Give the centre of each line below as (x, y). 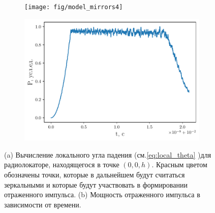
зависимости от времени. (43, 204)
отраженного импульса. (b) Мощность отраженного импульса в (102, 194)
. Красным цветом (179, 164)
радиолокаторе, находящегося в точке (62, 164)
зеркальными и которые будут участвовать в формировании (96, 184)
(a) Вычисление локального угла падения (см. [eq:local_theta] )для (108, 154)
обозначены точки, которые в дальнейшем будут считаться (95, 175)
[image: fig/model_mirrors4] (74, 7)
